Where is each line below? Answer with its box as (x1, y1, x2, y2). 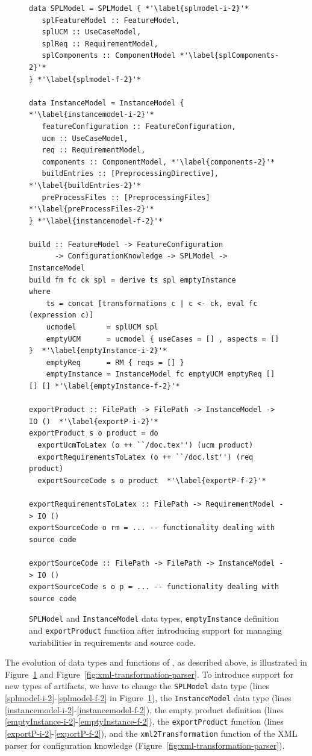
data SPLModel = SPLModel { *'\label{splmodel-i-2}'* (29, 4, 249, 13)
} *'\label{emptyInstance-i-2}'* (29, 346, 167, 355)
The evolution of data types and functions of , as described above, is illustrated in (5, 656, 307, 669)
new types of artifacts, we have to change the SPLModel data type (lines (5, 679, 270, 692)
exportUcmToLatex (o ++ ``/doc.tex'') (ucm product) (37, 440, 254, 449)
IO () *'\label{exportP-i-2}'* (29, 417, 158, 426)
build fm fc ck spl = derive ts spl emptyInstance (29, 275, 236, 284)
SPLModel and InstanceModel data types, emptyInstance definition (29, 612, 279, 625)
